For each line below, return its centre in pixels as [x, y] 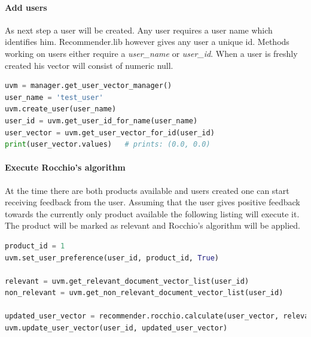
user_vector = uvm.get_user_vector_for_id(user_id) [110, 133]
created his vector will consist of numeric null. [89, 65]
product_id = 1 [35, 246]
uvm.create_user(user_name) [61, 109]
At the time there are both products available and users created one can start [147, 190]
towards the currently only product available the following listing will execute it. [152, 213]
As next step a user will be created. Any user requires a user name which [139, 30]
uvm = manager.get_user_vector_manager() [89, 86]
